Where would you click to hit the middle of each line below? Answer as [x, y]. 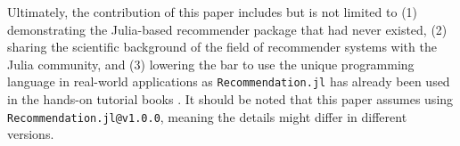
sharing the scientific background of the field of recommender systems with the [222, 47]
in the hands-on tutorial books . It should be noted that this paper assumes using [230, 99]
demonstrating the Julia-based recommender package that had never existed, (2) [227, 29]
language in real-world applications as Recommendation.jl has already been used [229, 81]
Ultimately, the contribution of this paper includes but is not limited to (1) [213, 12]
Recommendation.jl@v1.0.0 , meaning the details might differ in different [207, 116]
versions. [31, 134]
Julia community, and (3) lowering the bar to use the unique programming [211, 64]
